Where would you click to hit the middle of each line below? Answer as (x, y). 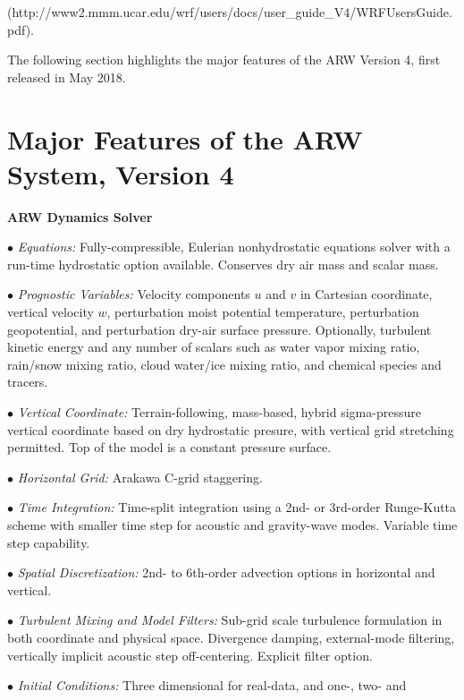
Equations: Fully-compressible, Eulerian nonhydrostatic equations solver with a (234, 247)
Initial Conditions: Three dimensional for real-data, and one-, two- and (212, 685)
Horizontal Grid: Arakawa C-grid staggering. (140, 477)
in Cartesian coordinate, (366, 294)
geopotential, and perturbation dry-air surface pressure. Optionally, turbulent (219, 329)
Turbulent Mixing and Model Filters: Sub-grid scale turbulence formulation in (230, 620)
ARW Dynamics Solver (80, 216)
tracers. (28, 382)
